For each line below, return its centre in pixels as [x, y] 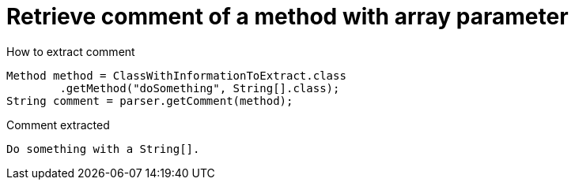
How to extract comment [71, 51]
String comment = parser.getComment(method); [150, 100]
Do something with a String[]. [103, 149]
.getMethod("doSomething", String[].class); [200, 88]
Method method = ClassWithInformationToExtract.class [176, 75]
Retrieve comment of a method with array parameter [287, 17]
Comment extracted [58, 125]
